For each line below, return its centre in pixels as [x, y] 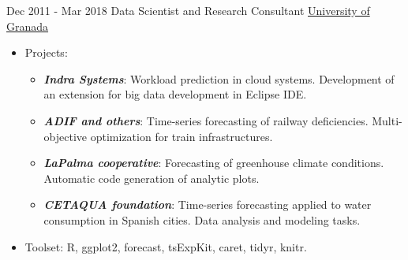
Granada [28, 26]
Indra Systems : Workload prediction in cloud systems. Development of [219, 78]
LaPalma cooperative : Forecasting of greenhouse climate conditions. [214, 163]
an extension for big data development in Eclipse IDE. [175, 94]
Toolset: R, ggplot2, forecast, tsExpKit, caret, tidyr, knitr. [166, 246]
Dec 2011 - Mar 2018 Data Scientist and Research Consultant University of [188, 10]
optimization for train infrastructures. [182, 136]
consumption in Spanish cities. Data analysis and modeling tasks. [202, 219]
